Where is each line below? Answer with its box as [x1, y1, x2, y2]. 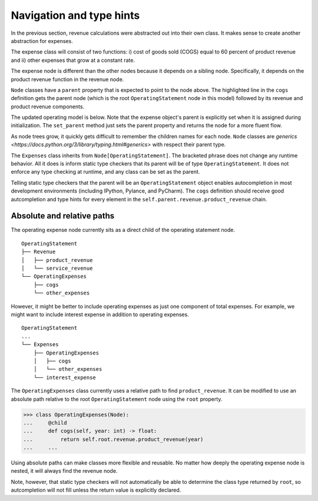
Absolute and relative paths [11, 211, 115, 221]
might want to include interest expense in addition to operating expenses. [11, 311, 190, 318]
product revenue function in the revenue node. [11, 75, 124, 82]
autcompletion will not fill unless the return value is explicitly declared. [11, 486, 181, 494]
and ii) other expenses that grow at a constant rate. [11, 57, 135, 64]
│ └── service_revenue [21, 265, 93, 272]
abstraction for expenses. [11, 37, 73, 44]
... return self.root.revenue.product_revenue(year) [23, 436, 204, 443]
